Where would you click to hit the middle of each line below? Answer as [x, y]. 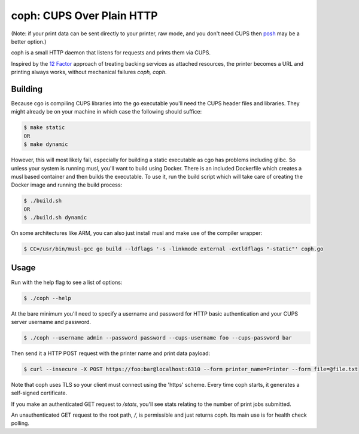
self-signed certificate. [39, 393]
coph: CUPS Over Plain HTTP [84, 16]
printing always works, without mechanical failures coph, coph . [89, 72]
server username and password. [51, 322]
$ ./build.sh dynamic [55, 218]
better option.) [29, 41]
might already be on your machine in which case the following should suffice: [107, 112]
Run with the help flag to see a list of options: [67, 282]
